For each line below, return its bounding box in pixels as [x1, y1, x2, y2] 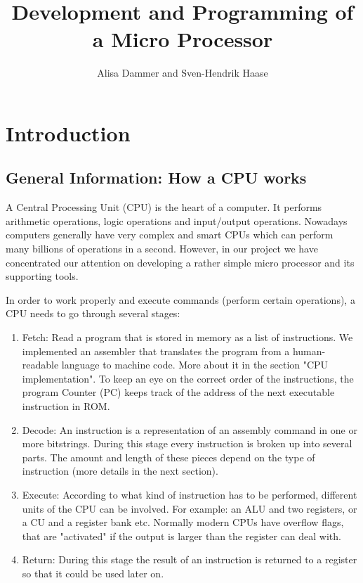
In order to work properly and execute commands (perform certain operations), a [6, 292, 355, 307]
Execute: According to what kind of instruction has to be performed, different [22, 487, 357, 501]
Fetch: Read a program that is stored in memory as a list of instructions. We [22, 330, 353, 345]
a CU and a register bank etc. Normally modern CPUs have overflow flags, [22, 515, 344, 530]
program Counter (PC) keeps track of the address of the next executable [22, 385, 335, 399]
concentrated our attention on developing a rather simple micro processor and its [6, 255, 355, 269]
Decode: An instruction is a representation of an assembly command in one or [22, 422, 357, 437]
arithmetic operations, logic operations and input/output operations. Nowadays [6, 213, 348, 228]
